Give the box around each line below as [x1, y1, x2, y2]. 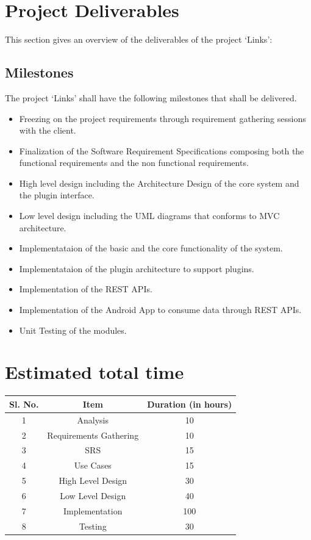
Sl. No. [9, 397, 39, 410]
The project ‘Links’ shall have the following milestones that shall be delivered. [5, 91, 297, 104]
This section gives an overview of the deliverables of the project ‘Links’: [5, 33, 273, 46]
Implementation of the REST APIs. [19, 283, 152, 295]
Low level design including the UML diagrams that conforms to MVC [19, 209, 280, 222]
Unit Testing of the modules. [19, 323, 127, 336]
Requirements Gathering [47, 428, 139, 441]
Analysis [77, 413, 109, 426]
